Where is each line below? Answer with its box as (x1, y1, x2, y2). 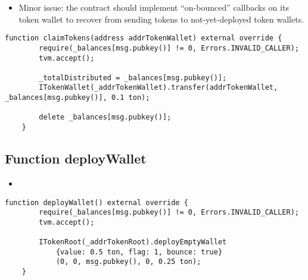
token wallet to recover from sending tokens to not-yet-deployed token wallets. (18, 12, 304, 25)
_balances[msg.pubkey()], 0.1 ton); (5, 93, 150, 102)
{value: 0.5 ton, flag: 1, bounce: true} (55, 247, 223, 256)
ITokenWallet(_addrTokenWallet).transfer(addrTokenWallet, (39, 83, 278, 92)
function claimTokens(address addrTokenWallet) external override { (5, 34, 282, 43)
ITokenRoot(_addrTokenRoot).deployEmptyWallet (39, 238, 227, 247)
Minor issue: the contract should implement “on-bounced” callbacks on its (18, 1, 289, 13)
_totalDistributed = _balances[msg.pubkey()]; (39, 73, 227, 82)
